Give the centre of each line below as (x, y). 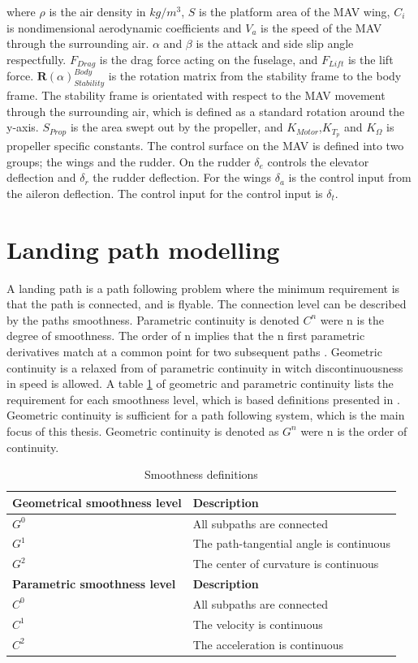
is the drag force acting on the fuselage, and (209, 59)
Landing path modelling (143, 249)
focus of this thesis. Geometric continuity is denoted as (143, 431)
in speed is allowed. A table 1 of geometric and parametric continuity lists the (200, 383)
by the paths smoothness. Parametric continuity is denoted (153, 319)
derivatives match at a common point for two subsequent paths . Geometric (194, 351)
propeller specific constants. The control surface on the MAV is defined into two (205, 146)
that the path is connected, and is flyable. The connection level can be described (207, 304)
